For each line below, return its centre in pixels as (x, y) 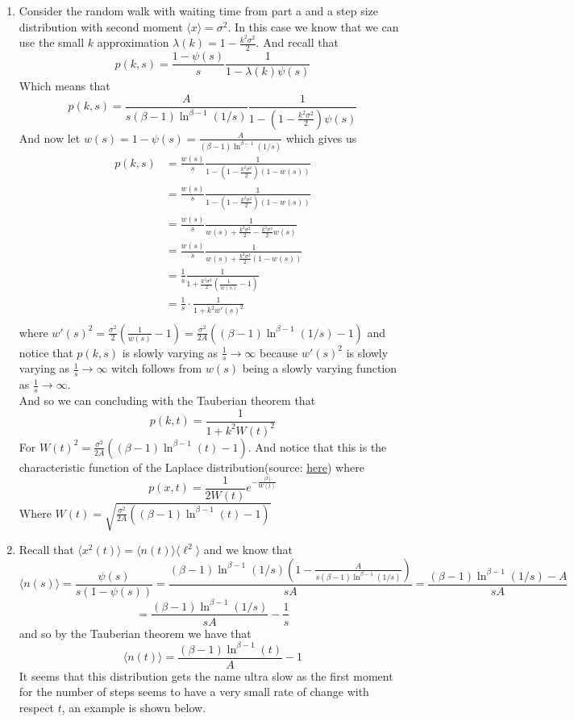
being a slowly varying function (320, 368)
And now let (50, 138)
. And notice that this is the (317, 446)
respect (37, 707)
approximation (133, 42)
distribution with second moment (101, 26)
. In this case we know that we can (313, 26)
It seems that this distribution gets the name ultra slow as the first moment (206, 675)
